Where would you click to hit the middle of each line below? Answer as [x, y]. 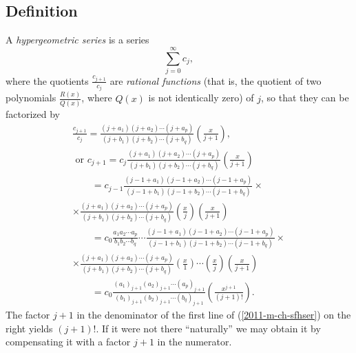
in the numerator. [195, 342]
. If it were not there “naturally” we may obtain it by [208, 328]
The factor [28, 315]
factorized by [33, 114]
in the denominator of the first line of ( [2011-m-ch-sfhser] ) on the [214, 315]
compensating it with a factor [68, 342]
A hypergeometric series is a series [77, 40]
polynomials [31, 98]
